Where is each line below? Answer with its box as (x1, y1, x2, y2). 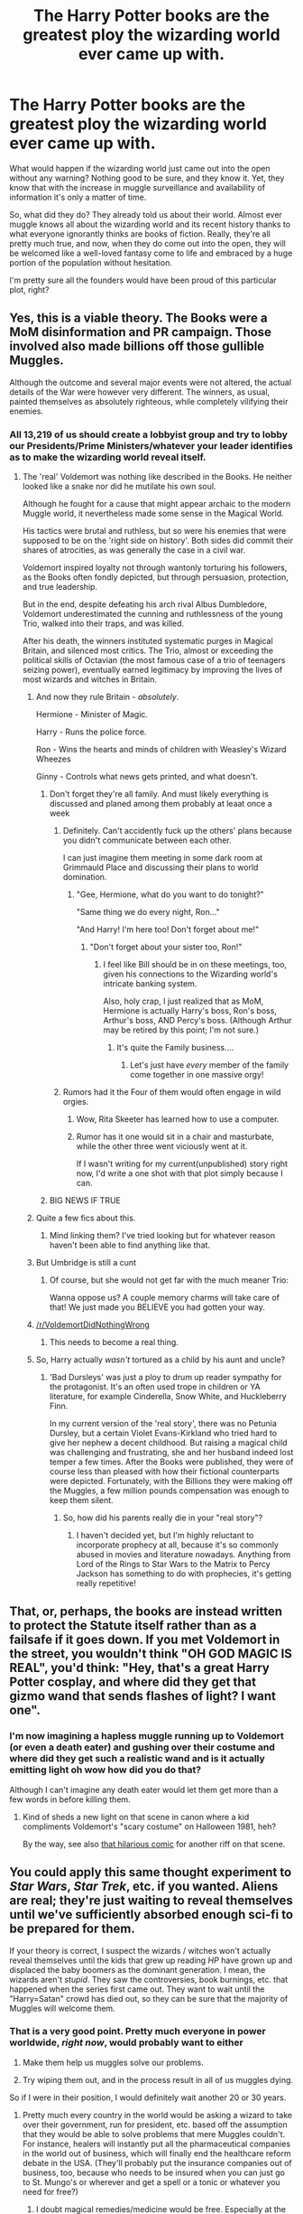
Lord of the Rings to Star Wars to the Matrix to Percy (76, 1559, 271, 1570)
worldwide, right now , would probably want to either (9, 2036, 243, 2049)
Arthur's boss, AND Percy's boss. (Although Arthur (103, 1015, 292, 1026)
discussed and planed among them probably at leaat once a (49, 799, 272, 809)
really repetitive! (76, 1578, 137, 1589)
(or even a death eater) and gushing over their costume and (9, 1741, 275, 1753)
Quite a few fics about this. (35, 1212, 136, 1224)
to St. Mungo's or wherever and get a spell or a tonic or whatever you (22, 2176, 281, 2187)
